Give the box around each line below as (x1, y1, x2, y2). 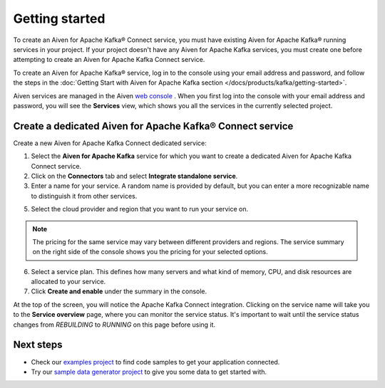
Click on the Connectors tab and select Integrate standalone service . (31, 172, 238, 180)
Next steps (13, 339, 63, 351)
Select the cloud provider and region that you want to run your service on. (31, 205, 249, 214)
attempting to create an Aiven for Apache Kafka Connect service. (13, 56, 205, 64)
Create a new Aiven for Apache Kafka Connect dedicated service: (13, 139, 207, 147)
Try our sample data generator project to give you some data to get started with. (31, 367, 267, 376)
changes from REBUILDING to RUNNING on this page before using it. (13, 320, 216, 329)
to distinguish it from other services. (31, 192, 138, 200)
